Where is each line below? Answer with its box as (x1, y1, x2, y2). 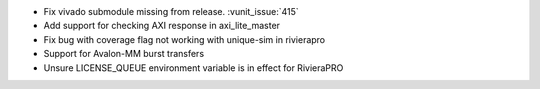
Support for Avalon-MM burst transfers (43, 48, 205, 60)
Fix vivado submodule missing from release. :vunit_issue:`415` (43, 6, 299, 17)
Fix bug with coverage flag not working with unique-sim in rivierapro (43, 33, 326, 45)
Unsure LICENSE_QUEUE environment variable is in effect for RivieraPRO (43, 61, 344, 74)
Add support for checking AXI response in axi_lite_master (43, 20, 280, 32)
